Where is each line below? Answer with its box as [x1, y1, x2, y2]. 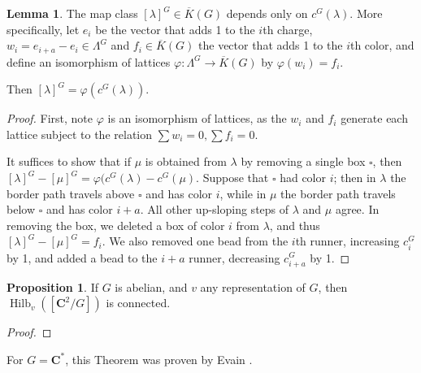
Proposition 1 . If [7, 278, 98, 295]
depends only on [226, 5, 308, 21]
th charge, [263, 20, 313, 37]
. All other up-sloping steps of [140, 201, 289, 218]
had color [280, 169, 326, 186]
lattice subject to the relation [7, 125, 153, 142]
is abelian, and [115, 278, 188, 295]
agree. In [335, 201, 380, 218]
